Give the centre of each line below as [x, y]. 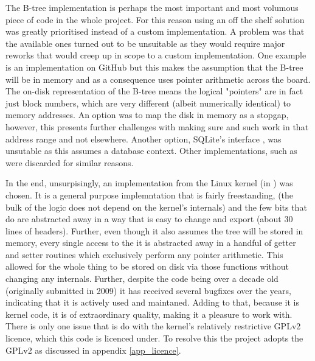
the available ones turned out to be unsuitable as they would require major [145, 43]
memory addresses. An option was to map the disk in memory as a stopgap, [147, 115]
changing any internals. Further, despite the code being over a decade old [142, 279]
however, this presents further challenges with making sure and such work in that [157, 126]
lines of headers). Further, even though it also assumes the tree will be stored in [154, 230]
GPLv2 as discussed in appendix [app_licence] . [93, 350]
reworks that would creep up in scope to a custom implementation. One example [156, 55]
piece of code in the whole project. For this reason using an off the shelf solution [155, 19]
